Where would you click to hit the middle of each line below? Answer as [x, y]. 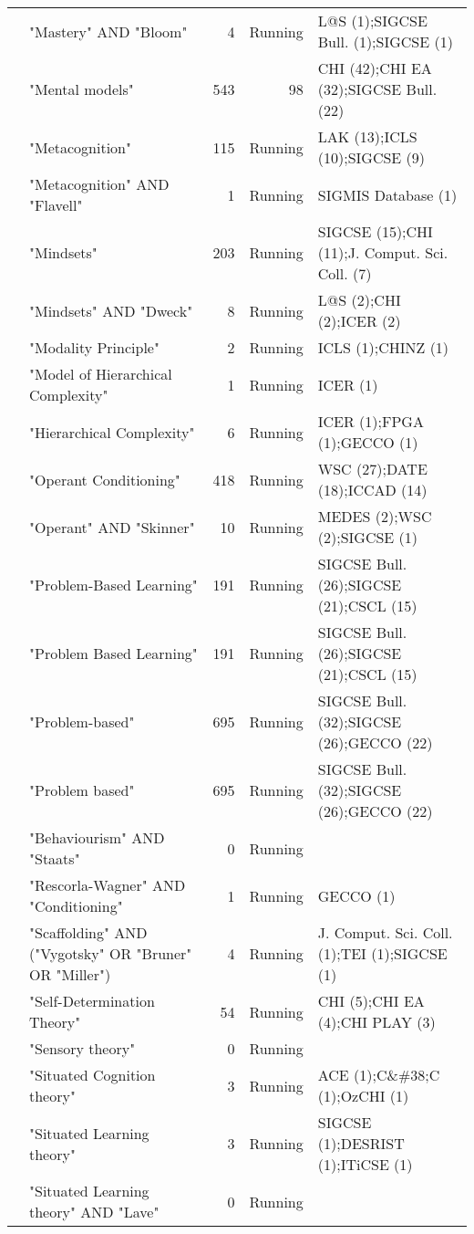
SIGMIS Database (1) [387, 194]
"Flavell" [56, 205]
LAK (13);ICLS [367, 136]
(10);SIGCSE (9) [371, 157]
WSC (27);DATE [372, 469]
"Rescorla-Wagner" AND [108, 885]
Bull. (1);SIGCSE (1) [385, 42]
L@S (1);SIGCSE [372, 21]
